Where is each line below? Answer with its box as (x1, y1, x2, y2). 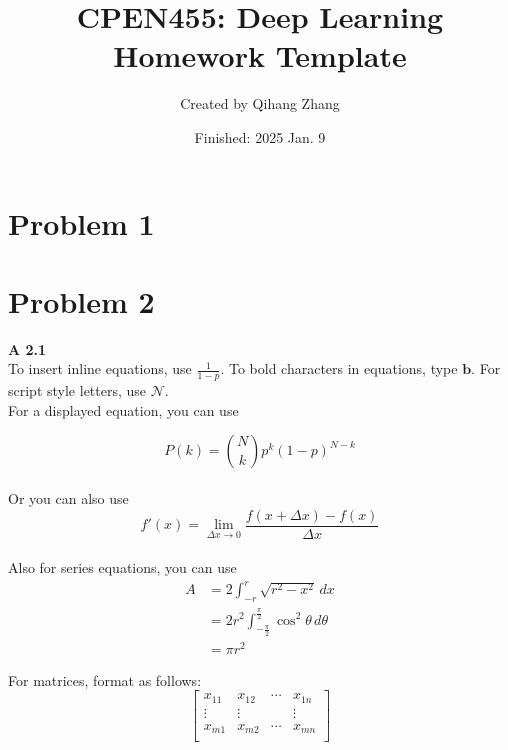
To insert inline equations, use (8, 358, 192, 379)
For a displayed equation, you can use (8, 399, 239, 420)
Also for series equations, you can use (8, 557, 237, 578)
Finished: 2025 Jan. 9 (194, 126, 326, 147)
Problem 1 (8, 202, 155, 243)
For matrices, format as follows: (8, 669, 202, 690)
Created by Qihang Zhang (180, 93, 340, 114)
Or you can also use (8, 488, 129, 509)
